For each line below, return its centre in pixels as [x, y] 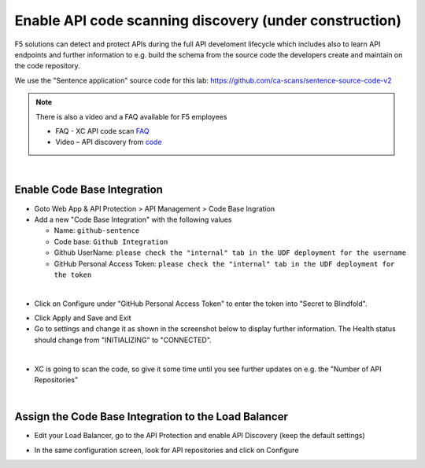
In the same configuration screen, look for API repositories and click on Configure [166, 450]
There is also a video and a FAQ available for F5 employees [131, 116]
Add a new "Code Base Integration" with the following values [133, 219]
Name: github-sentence [97, 230]
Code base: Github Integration [111, 241]
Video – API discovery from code [109, 142]
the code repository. [47, 66]
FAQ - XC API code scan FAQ [102, 131]
